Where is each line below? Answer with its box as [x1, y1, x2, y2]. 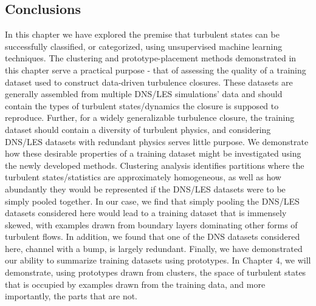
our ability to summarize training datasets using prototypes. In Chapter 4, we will [5, 254, 311, 267]
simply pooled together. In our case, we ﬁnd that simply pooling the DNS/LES [5, 194, 300, 207]
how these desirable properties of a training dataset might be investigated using [5, 147, 301, 160]
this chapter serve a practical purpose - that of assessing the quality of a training [5, 63, 306, 76]
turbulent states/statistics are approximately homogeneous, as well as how [5, 171, 281, 183]
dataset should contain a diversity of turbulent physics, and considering [5, 123, 271, 135]
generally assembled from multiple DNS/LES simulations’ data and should [5, 87, 283, 100]
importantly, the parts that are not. [5, 290, 138, 302]
